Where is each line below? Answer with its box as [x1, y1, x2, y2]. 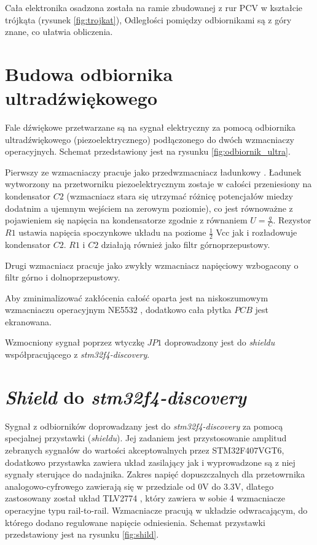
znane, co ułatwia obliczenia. [5, 25, 113, 38]
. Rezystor [273, 214, 311, 226]
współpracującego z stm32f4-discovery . [5, 348, 150, 361]
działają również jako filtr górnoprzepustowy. [101, 238, 270, 250]
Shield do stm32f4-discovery [5, 384, 246, 409]
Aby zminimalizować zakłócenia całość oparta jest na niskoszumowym [5, 291, 268, 304]
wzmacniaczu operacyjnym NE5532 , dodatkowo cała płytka [5, 303, 232, 316]
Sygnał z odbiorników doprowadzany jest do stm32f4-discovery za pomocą [5, 419, 283, 432]
